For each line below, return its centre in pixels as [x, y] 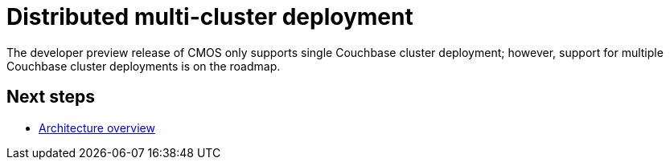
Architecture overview [97, 128]
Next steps [51, 97]
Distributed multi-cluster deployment [210, 17]
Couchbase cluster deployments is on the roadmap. [144, 66]
